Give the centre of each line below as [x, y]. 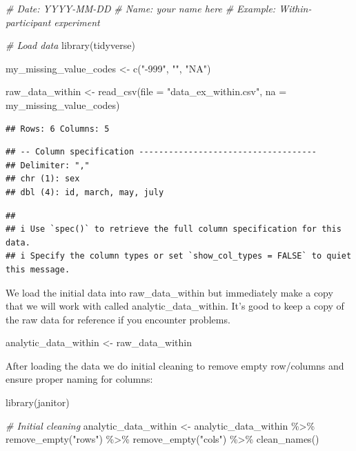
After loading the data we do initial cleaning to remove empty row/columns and [175, 365]
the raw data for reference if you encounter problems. [118, 319]
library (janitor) [38, 402]
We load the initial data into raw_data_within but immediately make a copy [169, 292]
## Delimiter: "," [48, 165]
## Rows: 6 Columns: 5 [58, 129]
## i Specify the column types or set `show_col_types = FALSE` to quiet [179, 256]
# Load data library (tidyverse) [70, 45]
